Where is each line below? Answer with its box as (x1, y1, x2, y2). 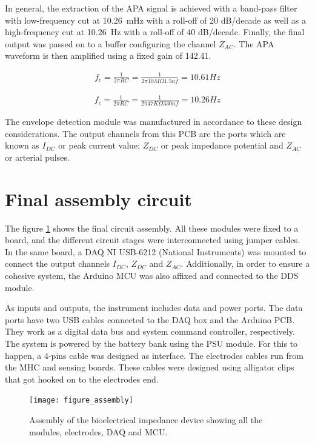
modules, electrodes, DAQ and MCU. (29, 425, 168, 438)
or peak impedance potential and (161, 139, 283, 152)
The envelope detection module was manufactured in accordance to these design (5, 115, 302, 128)
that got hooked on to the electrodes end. (5, 372, 159, 385)
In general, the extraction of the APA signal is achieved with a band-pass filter (5, 2, 297, 14)
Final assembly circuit (5, 186, 192, 211)
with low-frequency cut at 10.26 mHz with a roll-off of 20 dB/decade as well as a (5, 13, 306, 26)
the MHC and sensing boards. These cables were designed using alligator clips (5, 361, 294, 373)
